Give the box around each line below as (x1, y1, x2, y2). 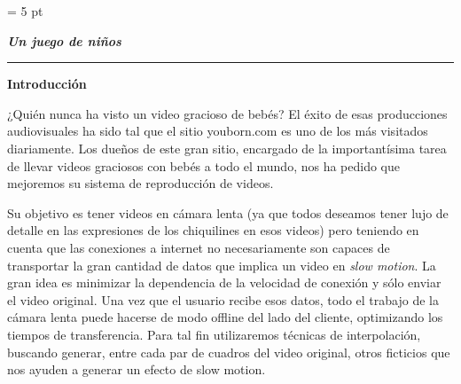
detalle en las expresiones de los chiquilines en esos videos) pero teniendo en (7, 221, 419, 239)
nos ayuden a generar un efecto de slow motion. (7, 360, 266, 379)
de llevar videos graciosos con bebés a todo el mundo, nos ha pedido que (7, 156, 401, 175)
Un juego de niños (7, 31, 121, 50)
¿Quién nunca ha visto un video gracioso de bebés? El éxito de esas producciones (7, 104, 448, 122)
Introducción (7, 74, 87, 93)
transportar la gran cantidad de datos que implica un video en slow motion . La (7, 255, 436, 274)
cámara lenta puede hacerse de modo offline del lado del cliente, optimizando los (7, 308, 443, 326)
